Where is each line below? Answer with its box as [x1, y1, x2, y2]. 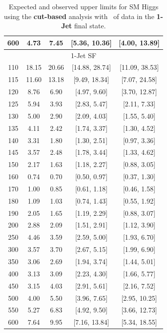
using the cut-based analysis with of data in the [4, 11, 154, 21]
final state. [74, 21, 106, 31]
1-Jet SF [70, 50, 97, 60]
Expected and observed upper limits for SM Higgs [8, 1, 159, 11]
